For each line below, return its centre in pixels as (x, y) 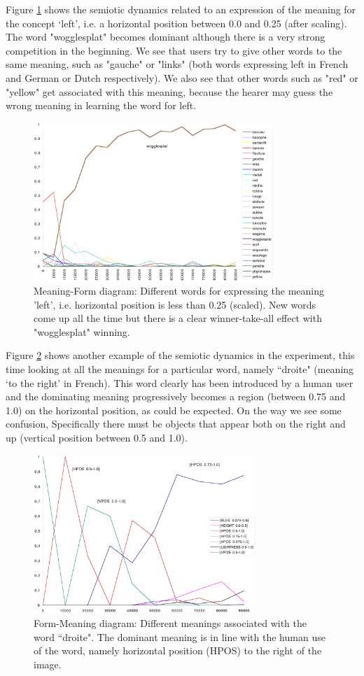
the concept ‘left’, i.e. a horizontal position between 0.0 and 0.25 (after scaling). (176, 23)
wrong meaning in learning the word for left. (101, 105)
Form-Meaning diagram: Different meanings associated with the (170, 623)
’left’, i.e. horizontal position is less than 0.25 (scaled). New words (175, 304)
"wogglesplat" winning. (82, 331)
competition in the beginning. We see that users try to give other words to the (174, 50)
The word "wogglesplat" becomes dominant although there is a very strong (166, 37)
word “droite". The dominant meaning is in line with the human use (180, 636)
